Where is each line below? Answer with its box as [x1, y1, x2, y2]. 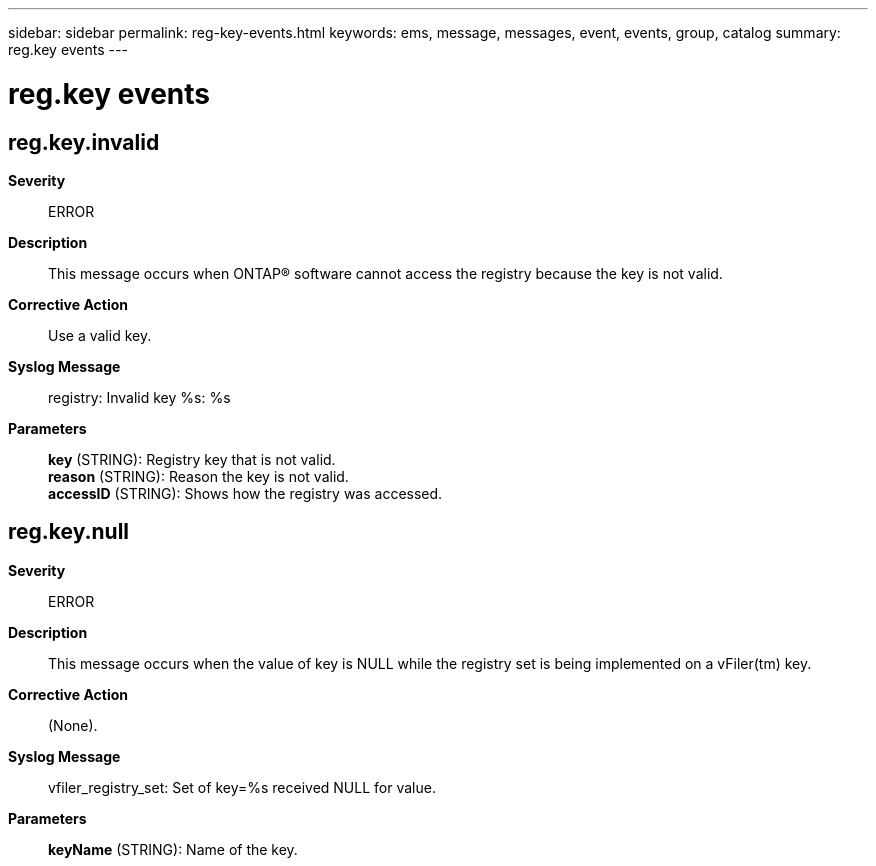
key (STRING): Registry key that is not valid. [48, 450, 336, 468]
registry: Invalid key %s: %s [48, 388, 231, 406]
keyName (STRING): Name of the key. [48, 840, 298, 858]
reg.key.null [8, 519, 130, 545]
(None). [48, 716, 98, 734]
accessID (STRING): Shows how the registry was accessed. [48, 484, 443, 502]
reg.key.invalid [8, 129, 160, 155]
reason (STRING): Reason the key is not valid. [48, 467, 349, 485]
